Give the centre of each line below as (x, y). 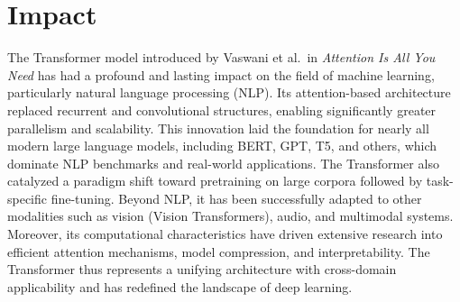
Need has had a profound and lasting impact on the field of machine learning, (221, 74)
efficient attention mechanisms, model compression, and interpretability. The (219, 251)
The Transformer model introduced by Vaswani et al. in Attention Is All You (221, 57)
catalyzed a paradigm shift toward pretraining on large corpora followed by (215, 181)
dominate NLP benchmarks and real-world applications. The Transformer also (223, 163)
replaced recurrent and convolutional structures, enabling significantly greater (222, 110)
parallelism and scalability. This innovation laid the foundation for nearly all (218, 128)
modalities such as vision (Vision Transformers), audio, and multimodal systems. (230, 216)
